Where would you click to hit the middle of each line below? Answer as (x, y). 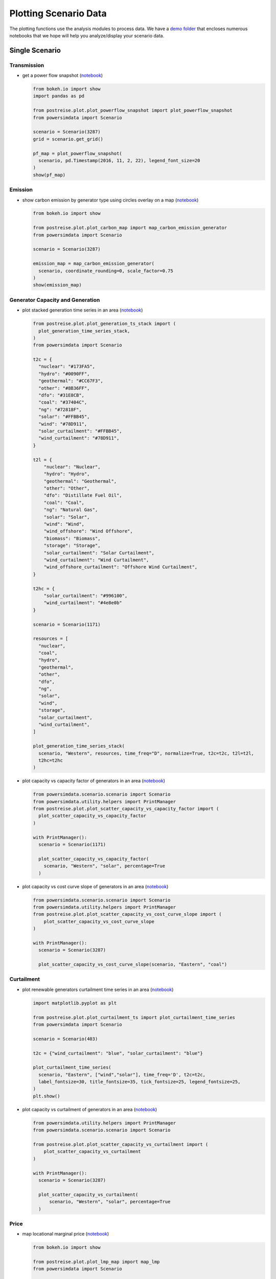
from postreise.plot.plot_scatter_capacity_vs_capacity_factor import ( (126, 809)
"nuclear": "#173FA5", (67, 367)
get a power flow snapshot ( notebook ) (63, 75)
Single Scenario (35, 50)
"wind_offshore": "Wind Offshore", (88, 531)
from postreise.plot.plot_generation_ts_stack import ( (105, 324)
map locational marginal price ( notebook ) (66, 1234)
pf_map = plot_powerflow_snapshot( (77, 153)
